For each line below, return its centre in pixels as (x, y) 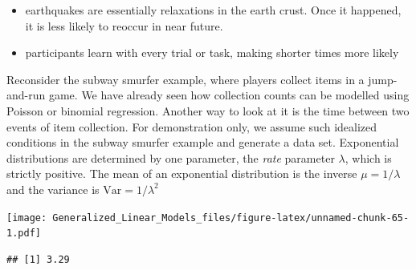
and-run (26, 95)
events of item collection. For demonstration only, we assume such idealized (192, 126)
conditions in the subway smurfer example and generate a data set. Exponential (203, 142)
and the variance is (53, 189)
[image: (27, 218)
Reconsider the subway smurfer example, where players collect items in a (186, 79)
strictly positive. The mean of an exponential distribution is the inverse (182, 173)
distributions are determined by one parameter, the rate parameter (171, 157)
